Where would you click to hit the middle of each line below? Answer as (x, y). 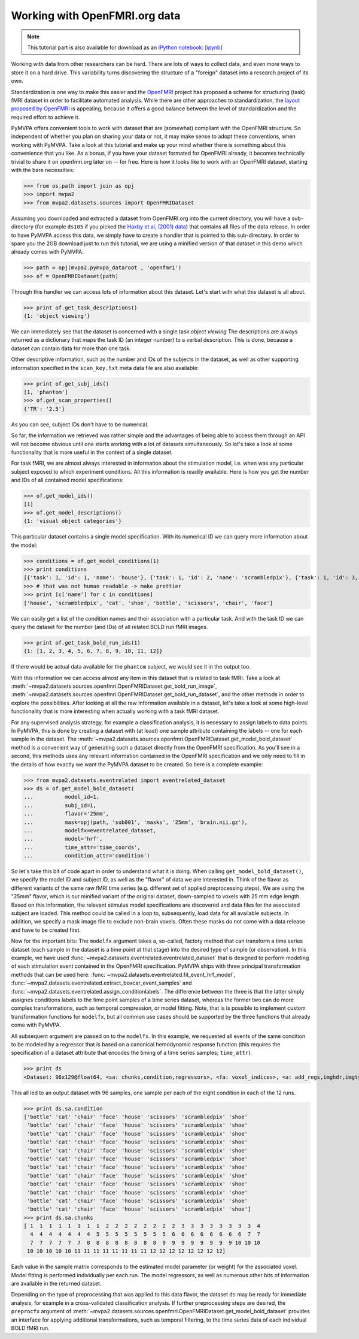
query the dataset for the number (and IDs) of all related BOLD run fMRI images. (109, 627)
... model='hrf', (63, 839)
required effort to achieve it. (45, 117)
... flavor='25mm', (66, 814)
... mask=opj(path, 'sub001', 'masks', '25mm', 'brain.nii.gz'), (136, 822)
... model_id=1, (62, 797)
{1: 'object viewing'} (57, 316)
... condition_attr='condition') (87, 856)
